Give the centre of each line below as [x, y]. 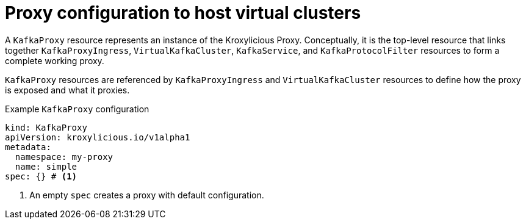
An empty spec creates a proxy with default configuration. [147, 195]
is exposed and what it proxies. [67, 90]
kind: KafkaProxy [46, 127]
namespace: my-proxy [64, 157]
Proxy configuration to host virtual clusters [183, 13]
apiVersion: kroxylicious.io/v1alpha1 [98, 137]
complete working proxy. [55, 60]
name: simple [46, 166]
